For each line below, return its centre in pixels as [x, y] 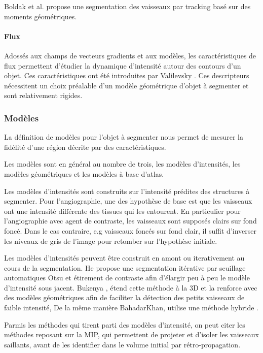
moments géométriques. [41, 16]
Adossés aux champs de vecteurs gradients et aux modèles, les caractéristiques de [130, 55]
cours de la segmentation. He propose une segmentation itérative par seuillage [125, 267]
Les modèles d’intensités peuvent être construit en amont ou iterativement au [124, 258]
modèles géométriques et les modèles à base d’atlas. [84, 173]
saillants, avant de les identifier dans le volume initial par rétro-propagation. [122, 344]
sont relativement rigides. [43, 95]
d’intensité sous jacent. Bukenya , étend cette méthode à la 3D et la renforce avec [131, 287]
